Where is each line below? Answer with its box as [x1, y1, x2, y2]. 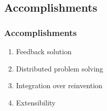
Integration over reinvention [16, 80, 102, 91]
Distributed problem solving [16, 63, 103, 73]
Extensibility [16, 97, 56, 107]
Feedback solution [16, 46, 72, 56]
